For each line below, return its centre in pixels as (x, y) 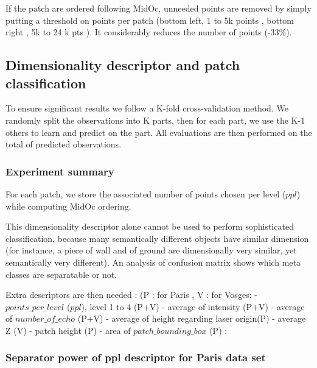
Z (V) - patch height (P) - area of (68, 330)
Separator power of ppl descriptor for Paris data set (136, 357)
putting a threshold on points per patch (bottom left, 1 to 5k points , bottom (150, 20)
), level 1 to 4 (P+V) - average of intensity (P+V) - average (193, 306)
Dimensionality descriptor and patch (123, 65)
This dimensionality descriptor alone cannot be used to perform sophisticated (150, 226)
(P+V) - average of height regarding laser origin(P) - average (192, 318)
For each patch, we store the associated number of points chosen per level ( (146, 193)
